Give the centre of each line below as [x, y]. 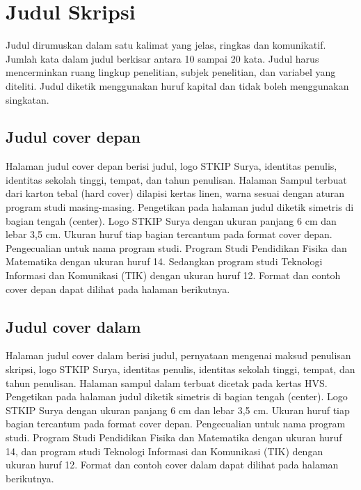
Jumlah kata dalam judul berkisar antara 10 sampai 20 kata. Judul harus [162, 58]
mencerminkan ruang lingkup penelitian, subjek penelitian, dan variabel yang [171, 72]
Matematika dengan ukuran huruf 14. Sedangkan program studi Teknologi [164, 261]
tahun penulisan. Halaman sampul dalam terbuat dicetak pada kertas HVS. [167, 382]
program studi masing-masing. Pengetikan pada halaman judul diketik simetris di [180, 207]
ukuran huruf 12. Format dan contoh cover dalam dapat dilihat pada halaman [172, 465]
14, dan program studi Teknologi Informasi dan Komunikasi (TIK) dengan [165, 451]
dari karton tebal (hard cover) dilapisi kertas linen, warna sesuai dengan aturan [175, 193]
